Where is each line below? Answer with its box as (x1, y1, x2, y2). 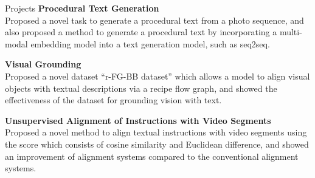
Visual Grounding (5, 58, 81, 70)
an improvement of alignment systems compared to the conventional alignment (5, 149, 299, 162)
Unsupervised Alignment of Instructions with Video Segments (5, 114, 271, 126)
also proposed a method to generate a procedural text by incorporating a (5, 26, 277, 38)
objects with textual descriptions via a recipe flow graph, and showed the (5, 81, 277, 94)
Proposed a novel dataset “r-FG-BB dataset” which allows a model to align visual (5, 69, 310, 82)
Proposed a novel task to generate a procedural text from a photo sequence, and (5, 13, 304, 26)
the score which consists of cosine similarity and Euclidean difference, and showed (5, 137, 309, 150)
